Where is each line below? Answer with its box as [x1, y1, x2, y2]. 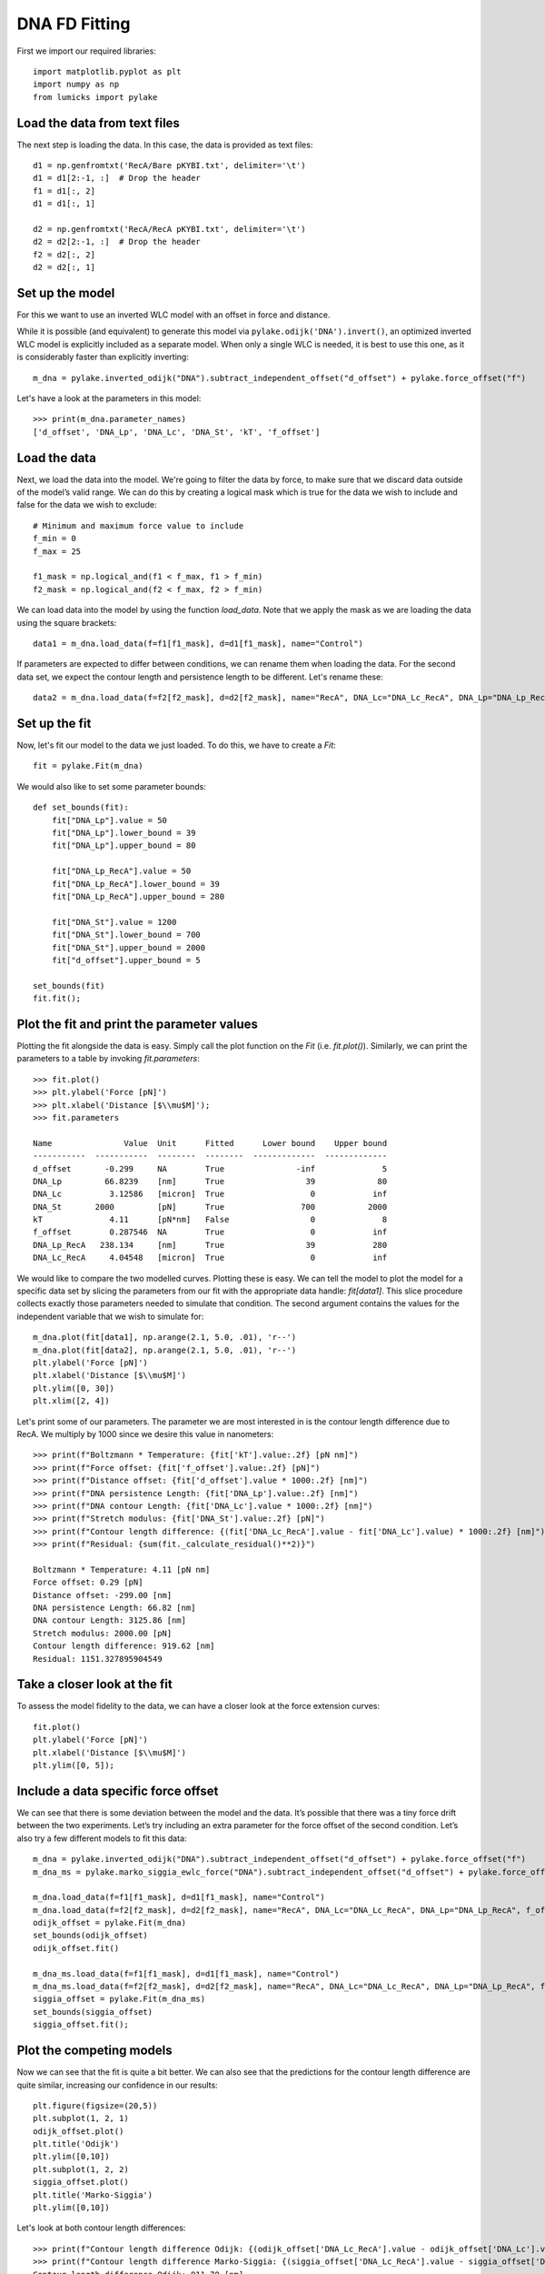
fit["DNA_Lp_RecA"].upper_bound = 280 [51, 891, 225, 901]
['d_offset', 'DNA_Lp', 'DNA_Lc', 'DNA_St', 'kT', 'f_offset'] [33, 427, 321, 437]
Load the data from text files [16, 115, 181, 131]
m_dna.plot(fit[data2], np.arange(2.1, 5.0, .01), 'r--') [33, 1344, 297, 1355]
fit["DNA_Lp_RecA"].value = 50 [51, 866, 192, 877]
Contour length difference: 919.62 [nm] [33, 1641, 215, 1651]
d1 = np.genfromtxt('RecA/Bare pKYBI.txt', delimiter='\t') [33, 160, 306, 171]
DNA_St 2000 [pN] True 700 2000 [33, 1202, 388, 1212]
